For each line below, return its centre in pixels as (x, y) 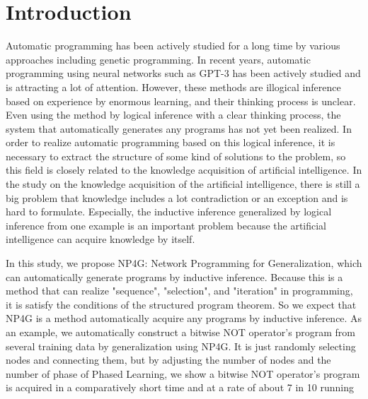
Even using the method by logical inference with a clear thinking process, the (173, 115)
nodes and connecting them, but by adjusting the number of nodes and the (168, 360)
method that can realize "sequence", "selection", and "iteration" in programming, (179, 291)
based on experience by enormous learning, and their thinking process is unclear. (181, 101)
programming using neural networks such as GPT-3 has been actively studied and (183, 73)
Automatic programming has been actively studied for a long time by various (173, 46)
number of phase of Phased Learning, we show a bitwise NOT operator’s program (183, 373)
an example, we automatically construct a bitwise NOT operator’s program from (180, 332)
